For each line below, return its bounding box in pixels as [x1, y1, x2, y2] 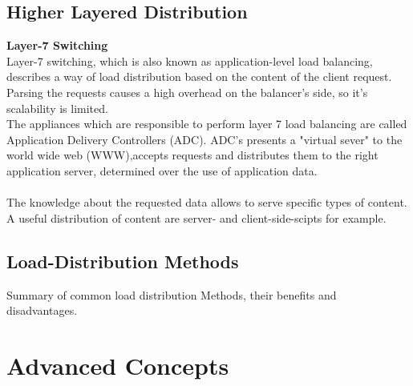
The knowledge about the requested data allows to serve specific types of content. [6, 194, 407, 211]
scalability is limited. [6, 99, 108, 116]
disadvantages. [6, 302, 78, 319]
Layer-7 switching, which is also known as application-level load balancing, [6, 52, 373, 69]
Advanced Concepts [6, 348, 229, 381]
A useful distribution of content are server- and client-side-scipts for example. [6, 209, 387, 226]
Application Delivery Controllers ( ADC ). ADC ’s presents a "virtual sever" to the [6, 131, 403, 147]
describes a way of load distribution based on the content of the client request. [6, 68, 392, 85]
